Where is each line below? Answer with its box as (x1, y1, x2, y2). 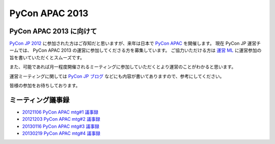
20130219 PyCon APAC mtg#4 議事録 (22, 130, 101, 136)
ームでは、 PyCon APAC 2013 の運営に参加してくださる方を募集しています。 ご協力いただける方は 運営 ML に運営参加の (9, 47, 262, 53)
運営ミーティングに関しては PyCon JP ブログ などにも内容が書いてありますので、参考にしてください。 (9, 73, 225, 79)
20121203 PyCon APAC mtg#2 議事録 (22, 116, 100, 122)
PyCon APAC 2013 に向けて (9, 27, 97, 35)
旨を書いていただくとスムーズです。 (9, 54, 85, 60)
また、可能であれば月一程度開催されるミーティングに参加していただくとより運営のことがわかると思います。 (9, 64, 236, 70)
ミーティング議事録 (9, 95, 70, 104)
